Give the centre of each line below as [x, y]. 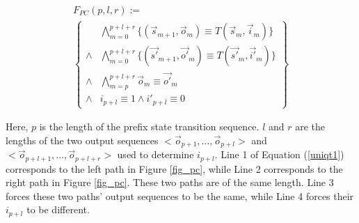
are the [310, 126]
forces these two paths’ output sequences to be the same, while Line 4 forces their [180, 195]
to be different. [58, 209]
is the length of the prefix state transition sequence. [149, 126]
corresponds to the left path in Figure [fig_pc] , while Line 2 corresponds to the [174, 168]
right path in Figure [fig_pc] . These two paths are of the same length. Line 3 [170, 182]
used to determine [155, 154]
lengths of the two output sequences [82, 140]
